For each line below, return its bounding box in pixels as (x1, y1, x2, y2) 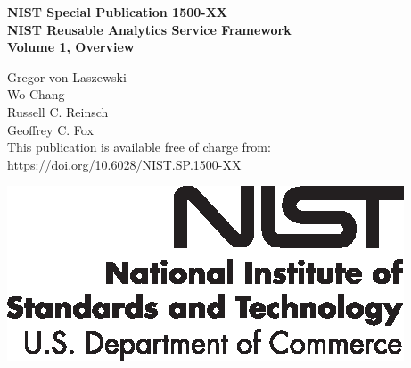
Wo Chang (7, 85, 65, 104)
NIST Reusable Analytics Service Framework (7, 20, 292, 38)
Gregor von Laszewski (7, 67, 127, 86)
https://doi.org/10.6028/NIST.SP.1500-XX (7, 155, 242, 173)
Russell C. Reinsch (7, 102, 109, 121)
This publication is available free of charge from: (7, 138, 271, 156)
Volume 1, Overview (7, 38, 135, 56)
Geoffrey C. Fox (7, 120, 94, 138)
